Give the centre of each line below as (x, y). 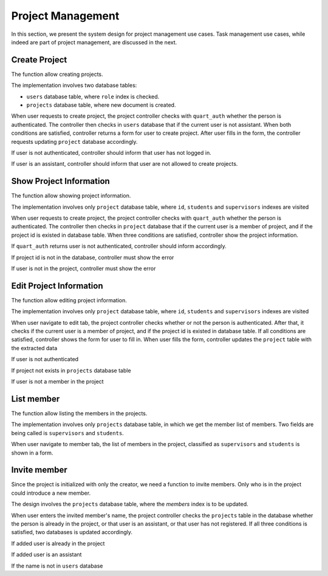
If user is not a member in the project (57, 382)
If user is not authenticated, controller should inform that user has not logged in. (111, 152)
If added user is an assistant (46, 555)
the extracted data (34, 348)
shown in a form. (32, 453)
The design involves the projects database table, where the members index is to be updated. (130, 504)
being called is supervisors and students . (67, 433)
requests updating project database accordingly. (74, 141)
